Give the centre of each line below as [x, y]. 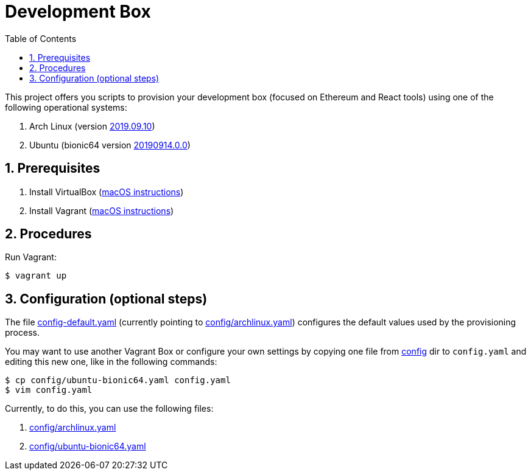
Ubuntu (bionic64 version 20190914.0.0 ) [110, 145]
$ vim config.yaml [49, 390]
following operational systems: [66, 107]
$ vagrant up [36, 276]
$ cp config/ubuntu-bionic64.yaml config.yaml [118, 380]
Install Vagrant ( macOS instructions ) [102, 210]
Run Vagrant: [31, 257]
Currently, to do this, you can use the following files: [109, 409]
